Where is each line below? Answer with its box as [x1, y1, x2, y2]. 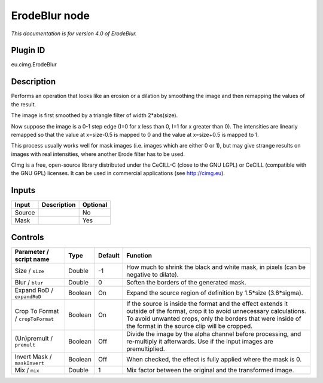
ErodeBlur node [11, 9, 90, 22]
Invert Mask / [14, 353, 52, 361]
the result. [11, 100, 36, 108]
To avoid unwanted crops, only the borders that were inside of [126, 314, 301, 323]
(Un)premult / [14, 335, 53, 343]
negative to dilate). [126, 270, 179, 278]
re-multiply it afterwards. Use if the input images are [126, 337, 273, 345]
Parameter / [14, 247, 49, 256]
